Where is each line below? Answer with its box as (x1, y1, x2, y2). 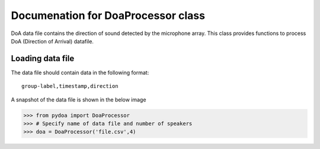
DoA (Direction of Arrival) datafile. (11, 37, 94, 45)
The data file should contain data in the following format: (11, 69, 149, 76)
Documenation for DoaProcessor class (11, 9, 206, 22)
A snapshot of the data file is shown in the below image (11, 96, 146, 103)
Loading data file (11, 53, 75, 64)
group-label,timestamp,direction (21, 83, 119, 90)
